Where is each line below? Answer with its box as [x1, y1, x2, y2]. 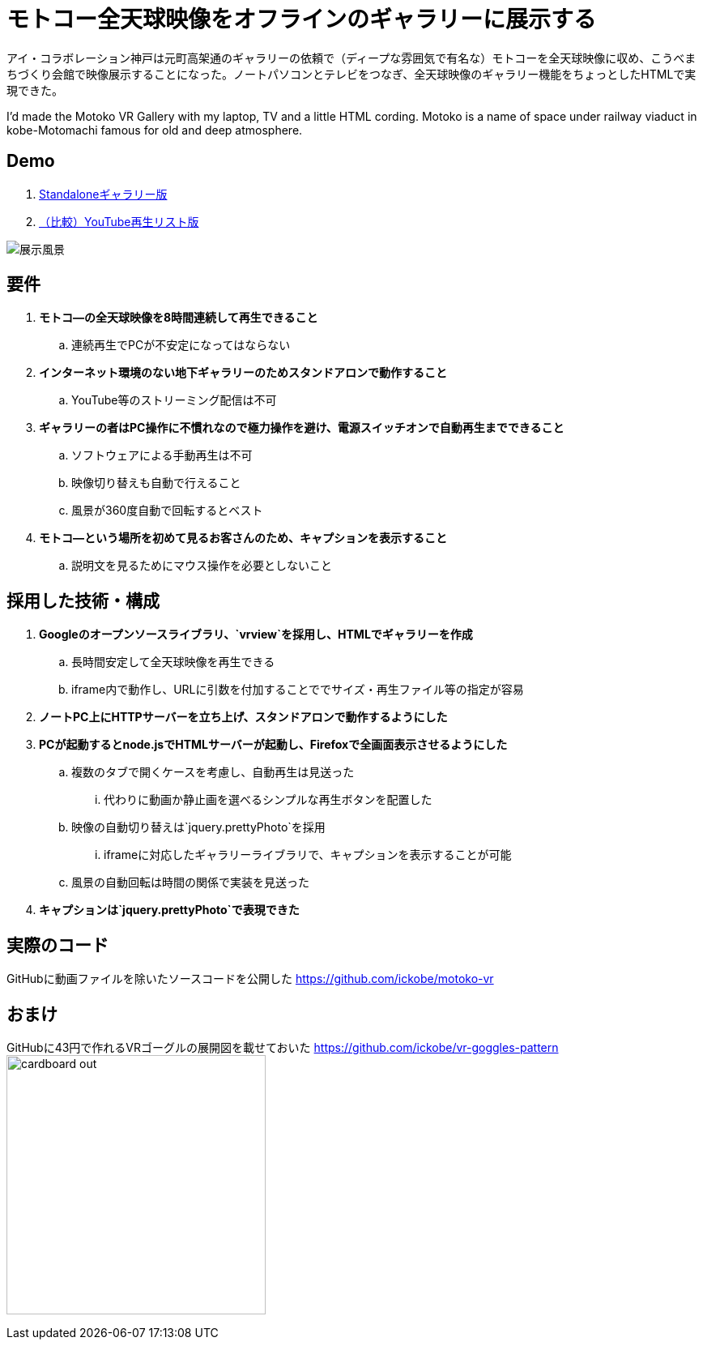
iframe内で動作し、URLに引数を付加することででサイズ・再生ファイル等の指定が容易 [71, 682, 524, 697]
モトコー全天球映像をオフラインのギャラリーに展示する [6, 6, 597, 33]
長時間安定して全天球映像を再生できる [71, 655, 275, 669]
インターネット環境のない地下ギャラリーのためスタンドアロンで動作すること [39, 365, 447, 380]
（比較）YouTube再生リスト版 [39, 214, 199, 229]
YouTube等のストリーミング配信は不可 [71, 393, 277, 408]
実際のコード [6, 934, 109, 955]
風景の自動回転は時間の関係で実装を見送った [71, 875, 309, 890]
